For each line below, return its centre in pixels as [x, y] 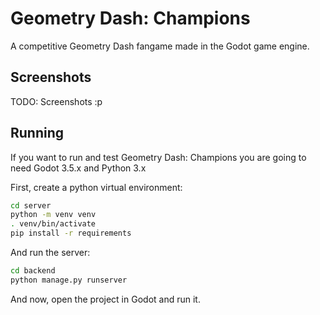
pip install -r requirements [71, 233]
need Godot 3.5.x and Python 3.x [78, 168]
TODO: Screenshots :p [56, 101]
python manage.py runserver [69, 280]
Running [37, 133]
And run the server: [50, 253]
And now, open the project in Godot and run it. [105, 299]
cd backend [33, 271]
